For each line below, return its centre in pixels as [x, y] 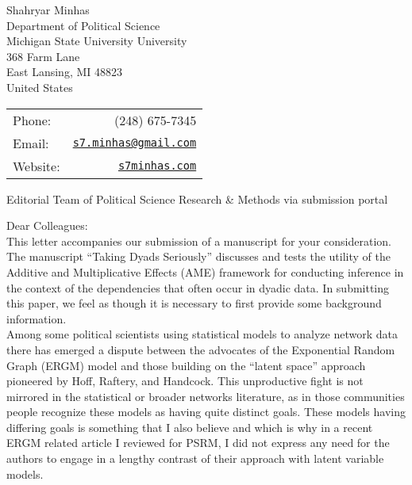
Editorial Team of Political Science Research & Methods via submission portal [197, 199]
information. [37, 318]
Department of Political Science [83, 25]
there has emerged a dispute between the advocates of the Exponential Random [201, 349]
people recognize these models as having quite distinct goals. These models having [206, 412]
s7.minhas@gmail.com [135, 143]
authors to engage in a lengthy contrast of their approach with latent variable [195, 458]
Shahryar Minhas [48, 10]
